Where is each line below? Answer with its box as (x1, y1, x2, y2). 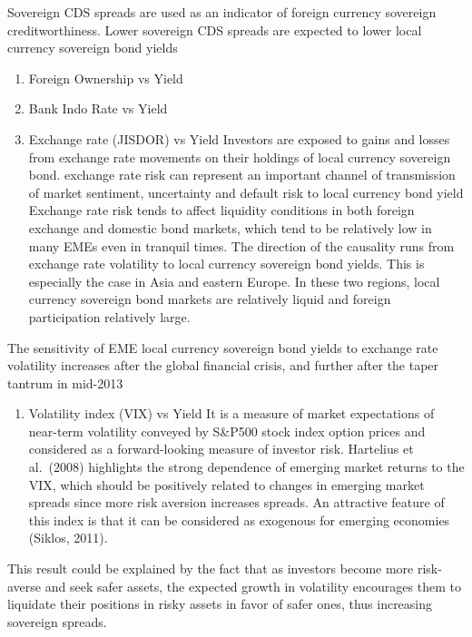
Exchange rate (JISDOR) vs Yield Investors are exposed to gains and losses (28, 129, 450, 148)
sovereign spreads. (7, 612, 107, 631)
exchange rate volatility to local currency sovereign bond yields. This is (28, 254, 425, 273)
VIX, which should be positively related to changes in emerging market (28, 475, 425, 494)
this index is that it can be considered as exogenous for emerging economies (28, 510, 450, 529)
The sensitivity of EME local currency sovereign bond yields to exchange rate (7, 338, 438, 357)
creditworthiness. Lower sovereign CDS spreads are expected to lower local (7, 20, 422, 39)
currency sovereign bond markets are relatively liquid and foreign (28, 289, 391, 309)
